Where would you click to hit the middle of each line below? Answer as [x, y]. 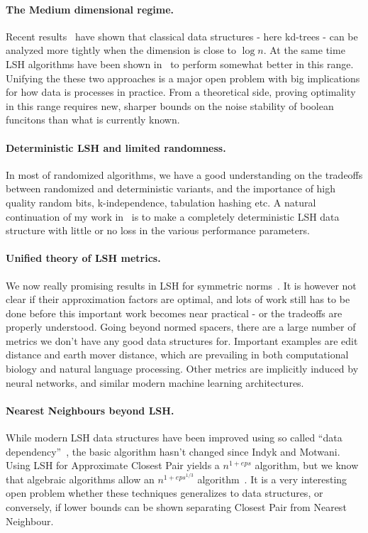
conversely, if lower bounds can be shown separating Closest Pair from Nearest [176, 507]
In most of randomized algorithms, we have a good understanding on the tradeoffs [184, 174]
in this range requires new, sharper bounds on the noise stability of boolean [170, 105]
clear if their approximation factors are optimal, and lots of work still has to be [178, 299]
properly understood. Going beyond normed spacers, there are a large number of [181, 327]
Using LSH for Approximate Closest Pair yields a [113, 465]
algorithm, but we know [307, 465]
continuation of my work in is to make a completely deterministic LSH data [173, 216]
